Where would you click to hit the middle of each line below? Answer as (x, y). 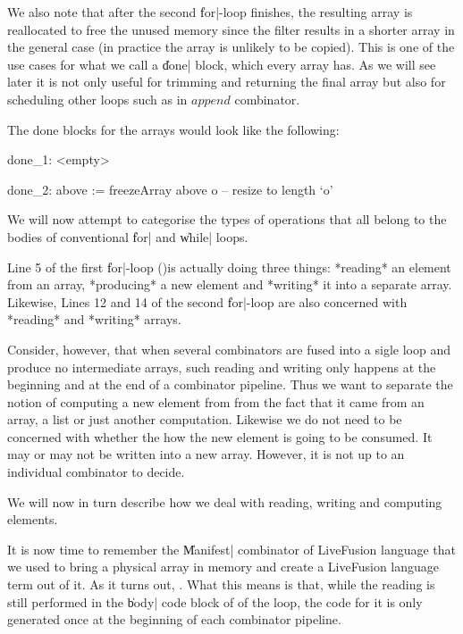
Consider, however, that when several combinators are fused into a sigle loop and (229, 349)
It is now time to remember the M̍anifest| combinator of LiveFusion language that (231, 549)
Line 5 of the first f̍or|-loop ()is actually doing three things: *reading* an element (229, 267)
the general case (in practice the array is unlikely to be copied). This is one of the (231, 47)
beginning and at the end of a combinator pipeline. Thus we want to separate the (230, 384)
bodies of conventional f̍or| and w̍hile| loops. (128, 236)
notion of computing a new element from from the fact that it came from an (216, 401)
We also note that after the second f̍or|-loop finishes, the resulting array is (210, 12)
